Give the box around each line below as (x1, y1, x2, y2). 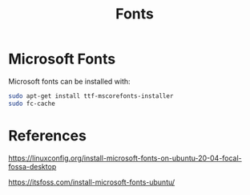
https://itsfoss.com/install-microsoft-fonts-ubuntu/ (8, 177, 175, 187)
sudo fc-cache (8, 100, 56, 108)
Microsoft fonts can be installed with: (8, 76, 131, 86)
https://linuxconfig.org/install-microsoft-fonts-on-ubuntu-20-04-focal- (8, 153, 242, 163)
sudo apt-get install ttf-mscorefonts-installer (8, 91, 174, 100)
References (8, 126, 87, 144)
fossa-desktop (8, 161, 57, 171)
